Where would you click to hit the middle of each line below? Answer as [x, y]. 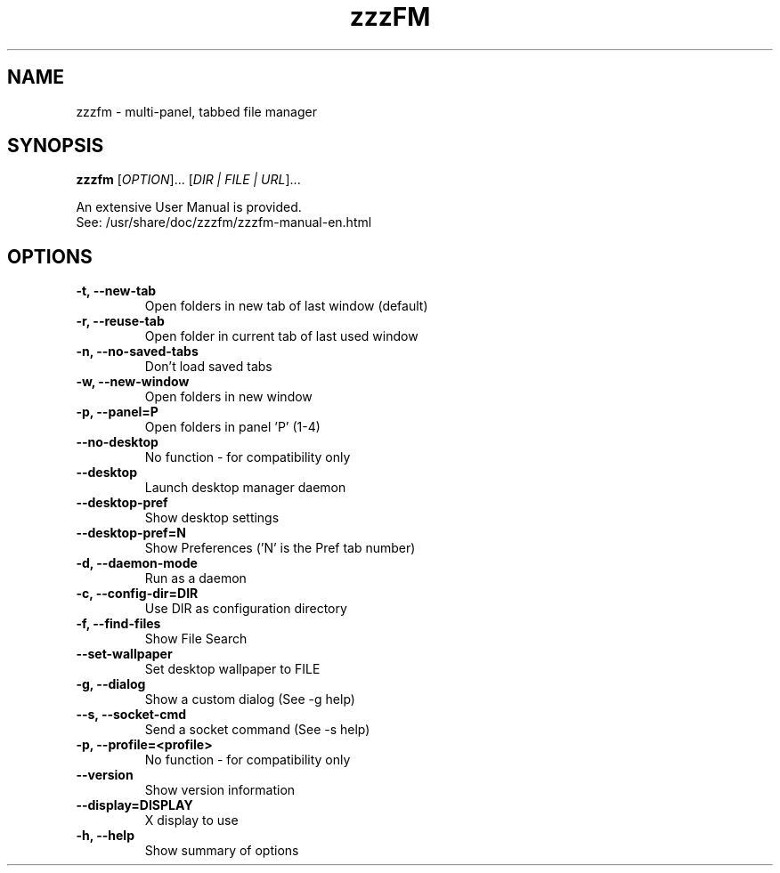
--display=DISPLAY [134, 805]
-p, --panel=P [117, 412]
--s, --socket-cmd [131, 715]
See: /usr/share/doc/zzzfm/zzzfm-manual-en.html [224, 222]
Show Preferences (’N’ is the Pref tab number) [280, 548]
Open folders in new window [228, 397]
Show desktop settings [212, 518]
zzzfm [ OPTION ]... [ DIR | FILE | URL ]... [188, 180]
